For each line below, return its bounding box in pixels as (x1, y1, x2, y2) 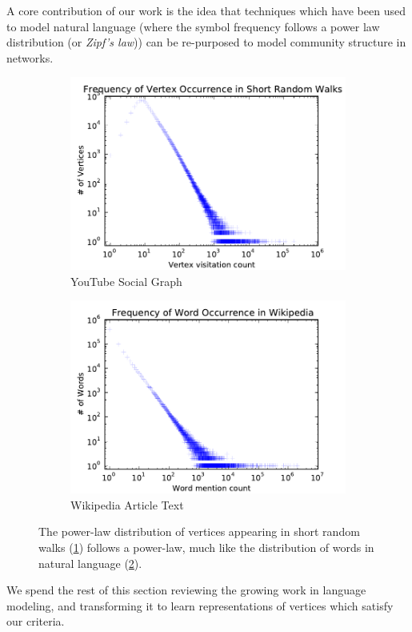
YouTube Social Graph (70, 272, 182, 289)
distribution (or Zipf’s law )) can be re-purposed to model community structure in (6, 34, 406, 50)
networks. (6, 49, 54, 66)
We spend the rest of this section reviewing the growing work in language (6, 582, 366, 598)
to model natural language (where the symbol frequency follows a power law (6, 18, 380, 34)
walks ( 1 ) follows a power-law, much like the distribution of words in (38, 538, 374, 555)
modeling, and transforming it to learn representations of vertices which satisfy (6, 597, 394, 614)
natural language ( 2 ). (38, 554, 142, 571)
